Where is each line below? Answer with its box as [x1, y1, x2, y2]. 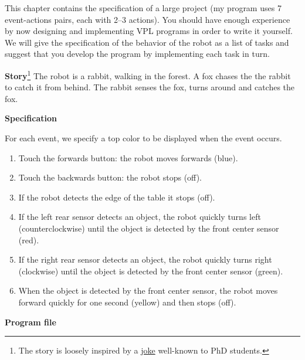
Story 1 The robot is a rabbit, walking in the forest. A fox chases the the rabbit [5, 67, 291, 81]
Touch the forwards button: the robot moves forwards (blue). [18, 151, 238, 164]
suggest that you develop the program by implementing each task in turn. [5, 47, 270, 60]
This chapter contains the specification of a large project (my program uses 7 [5, 2, 282, 13]
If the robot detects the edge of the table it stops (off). [18, 191, 215, 203]
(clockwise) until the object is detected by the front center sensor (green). [18, 264, 283, 277]
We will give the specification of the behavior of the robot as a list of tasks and [5, 36, 289, 48]
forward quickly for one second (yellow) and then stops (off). [18, 296, 236, 308]
